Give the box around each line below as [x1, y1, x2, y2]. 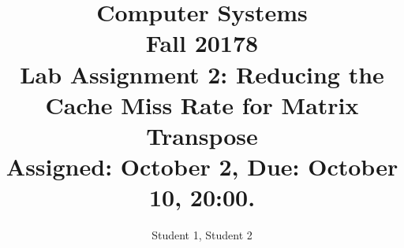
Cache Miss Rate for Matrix [45, 88, 359, 120]
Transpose [146, 119, 258, 151]
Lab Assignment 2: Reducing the [20, 57, 384, 90]
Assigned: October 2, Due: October [6, 150, 398, 183]
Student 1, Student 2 [151, 227, 252, 243]
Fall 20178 [145, 27, 259, 59]
